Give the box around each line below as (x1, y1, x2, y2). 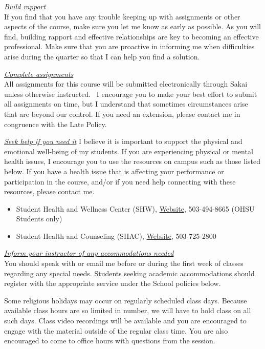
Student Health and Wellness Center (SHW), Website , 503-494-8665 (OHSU (16, 203, 255, 214)
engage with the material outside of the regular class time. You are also (4, 325, 228, 336)
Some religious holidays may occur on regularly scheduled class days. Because (4, 295, 247, 305)
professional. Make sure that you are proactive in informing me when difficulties (4, 41, 255, 52)
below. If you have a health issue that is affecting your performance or (4, 166, 224, 176)
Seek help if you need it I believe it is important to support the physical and (4, 136, 242, 147)
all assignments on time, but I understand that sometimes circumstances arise (4, 98, 248, 109)
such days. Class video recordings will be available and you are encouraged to (4, 315, 247, 326)
